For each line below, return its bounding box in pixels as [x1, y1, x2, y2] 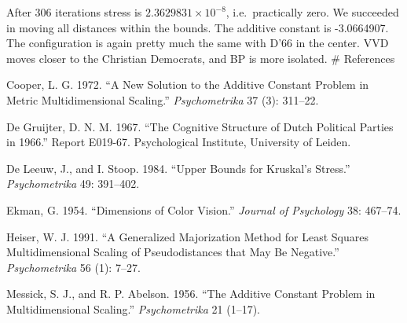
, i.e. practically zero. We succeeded [225, 4, 399, 20]
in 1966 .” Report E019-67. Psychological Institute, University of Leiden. [6, 134, 351, 150]
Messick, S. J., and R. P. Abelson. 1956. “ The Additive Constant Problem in [6, 285, 376, 302]
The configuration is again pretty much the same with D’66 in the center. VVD [6, 35, 389, 51]
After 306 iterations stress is [6, 4, 142, 20]
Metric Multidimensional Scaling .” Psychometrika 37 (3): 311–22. [6, 91, 319, 108]
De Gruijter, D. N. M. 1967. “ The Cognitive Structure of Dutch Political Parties [6, 118, 394, 134]
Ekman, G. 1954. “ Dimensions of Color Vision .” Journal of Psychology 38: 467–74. [6, 201, 401, 218]
